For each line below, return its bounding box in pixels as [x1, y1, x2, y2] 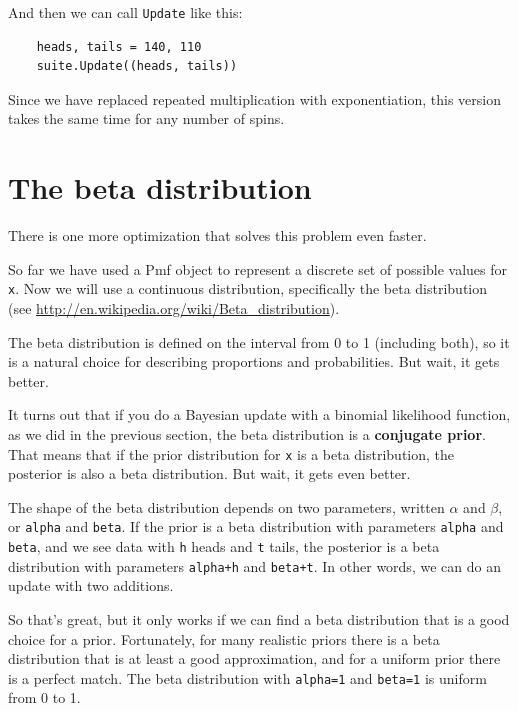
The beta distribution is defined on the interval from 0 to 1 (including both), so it [8, 331, 510, 352]
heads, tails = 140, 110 [36, 39, 202, 54]
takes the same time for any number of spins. [8, 108, 285, 129]
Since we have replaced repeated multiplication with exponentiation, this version [8, 88, 502, 109]
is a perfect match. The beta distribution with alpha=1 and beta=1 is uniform [8, 667, 487, 688]
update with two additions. [8, 575, 174, 596]
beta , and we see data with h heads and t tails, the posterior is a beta [8, 536, 440, 557]
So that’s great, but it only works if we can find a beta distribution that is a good [8, 608, 510, 629]
